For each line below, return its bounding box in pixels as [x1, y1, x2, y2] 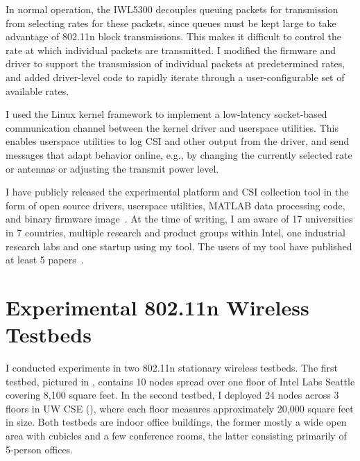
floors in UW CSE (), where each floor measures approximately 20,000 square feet [6, 401, 354, 415]
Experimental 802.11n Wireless [6, 293, 309, 321]
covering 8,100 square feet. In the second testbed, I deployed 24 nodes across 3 [6, 388, 339, 402]
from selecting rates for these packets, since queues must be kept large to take [6, 15, 336, 30]
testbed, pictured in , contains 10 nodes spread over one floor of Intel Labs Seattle [6, 374, 355, 388]
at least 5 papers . [6, 252, 84, 267]
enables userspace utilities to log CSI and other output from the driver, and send [6, 134, 350, 148]
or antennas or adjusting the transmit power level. [6, 161, 219, 175]
